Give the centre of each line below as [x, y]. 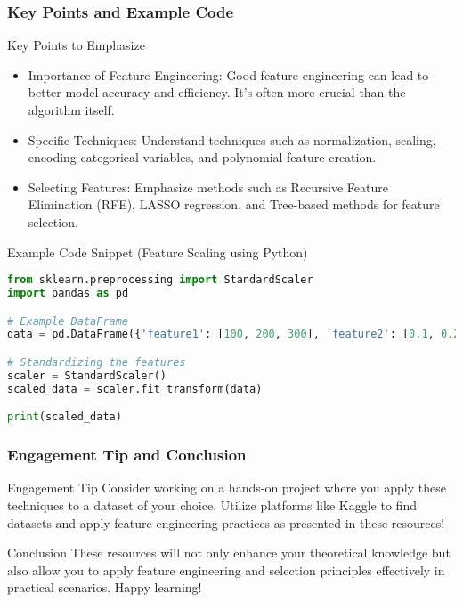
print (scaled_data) [65, 417]
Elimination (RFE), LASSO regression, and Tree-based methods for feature [234, 204]
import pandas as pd [68, 293]
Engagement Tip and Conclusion [127, 455]
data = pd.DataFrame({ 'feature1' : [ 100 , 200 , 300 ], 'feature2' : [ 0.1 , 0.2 [234, 334]
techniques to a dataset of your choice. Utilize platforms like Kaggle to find [212, 504]
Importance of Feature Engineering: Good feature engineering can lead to [228, 74]
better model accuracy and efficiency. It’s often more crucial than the [217, 92]
